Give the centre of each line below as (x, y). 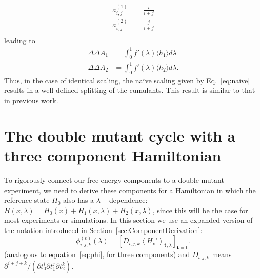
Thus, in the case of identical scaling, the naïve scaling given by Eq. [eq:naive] (127, 80)
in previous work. (31, 100)
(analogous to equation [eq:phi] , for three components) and (97, 254)
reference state (27, 200)
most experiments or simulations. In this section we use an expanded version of (128, 220)
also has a (79, 200)
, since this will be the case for (200, 210)
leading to (20, 40)
